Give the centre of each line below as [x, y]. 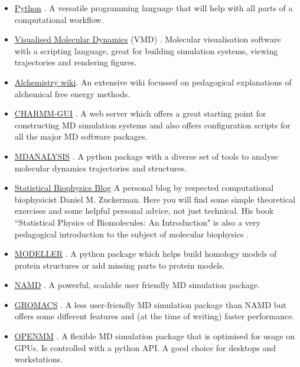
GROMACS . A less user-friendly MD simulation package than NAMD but [150, 304]
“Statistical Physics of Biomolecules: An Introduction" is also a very [137, 222]
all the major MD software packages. [81, 136]
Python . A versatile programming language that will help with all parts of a [154, 8]
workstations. [38, 359]
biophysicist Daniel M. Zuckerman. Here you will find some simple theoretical [155, 199]
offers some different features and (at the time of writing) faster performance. [154, 316]
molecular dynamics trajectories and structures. [100, 168]
